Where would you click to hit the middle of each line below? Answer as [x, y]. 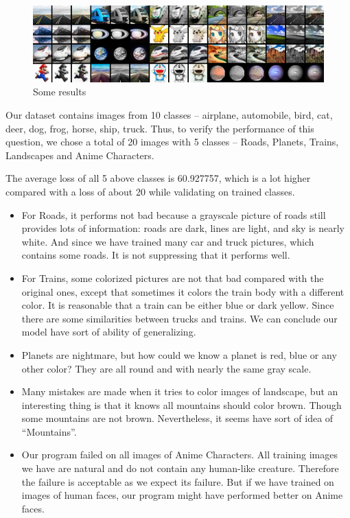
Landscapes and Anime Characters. [80, 155]
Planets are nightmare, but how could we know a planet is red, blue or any [179, 354]
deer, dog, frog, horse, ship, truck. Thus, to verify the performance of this [160, 128]
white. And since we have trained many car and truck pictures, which [168, 241]
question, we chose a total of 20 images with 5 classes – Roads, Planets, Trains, [172, 142]
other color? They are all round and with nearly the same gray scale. [166, 368]
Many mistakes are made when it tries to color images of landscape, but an [180, 391]
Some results [60, 92]
